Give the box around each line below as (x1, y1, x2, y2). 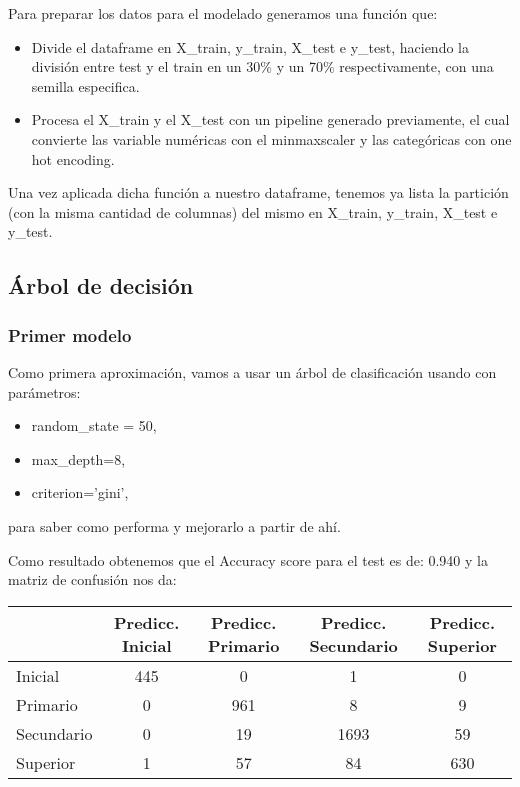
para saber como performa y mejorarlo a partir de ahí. (8, 515, 341, 536)
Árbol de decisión (8, 270, 194, 301)
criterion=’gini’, (31, 482, 129, 503)
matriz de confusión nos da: (8, 569, 177, 590)
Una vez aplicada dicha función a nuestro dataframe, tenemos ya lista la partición (8, 182, 509, 203)
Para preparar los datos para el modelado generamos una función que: (8, 3, 438, 23)
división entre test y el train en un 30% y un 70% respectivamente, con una (31, 56, 494, 77)
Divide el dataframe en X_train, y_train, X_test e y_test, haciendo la (31, 36, 469, 57)
